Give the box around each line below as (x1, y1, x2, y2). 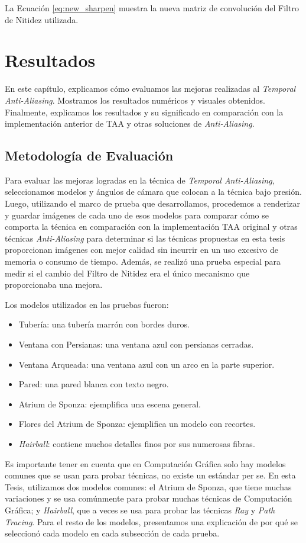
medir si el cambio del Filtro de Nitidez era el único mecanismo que (5, 266, 250, 279)
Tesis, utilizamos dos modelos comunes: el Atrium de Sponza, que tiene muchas (5, 480, 292, 493)
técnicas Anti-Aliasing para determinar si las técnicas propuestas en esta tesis (5, 232, 285, 244)
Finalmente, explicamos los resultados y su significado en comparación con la (5, 105, 284, 118)
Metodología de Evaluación (5, 146, 174, 165)
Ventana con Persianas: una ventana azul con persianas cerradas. (18, 338, 254, 351)
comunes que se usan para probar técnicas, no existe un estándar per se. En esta (5, 469, 296, 481)
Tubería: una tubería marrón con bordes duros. (18, 318, 190, 330)
